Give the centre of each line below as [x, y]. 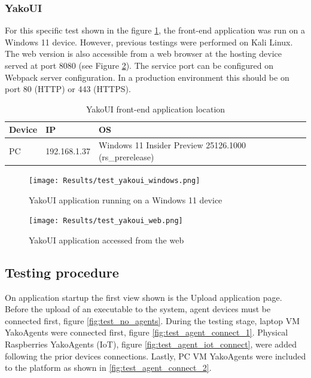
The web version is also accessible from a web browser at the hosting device [143, 54]
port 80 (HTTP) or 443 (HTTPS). [68, 89]
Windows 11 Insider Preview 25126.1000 [172, 145]
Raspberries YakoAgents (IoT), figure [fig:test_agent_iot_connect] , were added [151, 344]
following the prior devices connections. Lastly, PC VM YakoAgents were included [155, 356]
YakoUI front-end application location [155, 109]
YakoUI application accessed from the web [106, 240]
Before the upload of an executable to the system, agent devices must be [138, 309]
